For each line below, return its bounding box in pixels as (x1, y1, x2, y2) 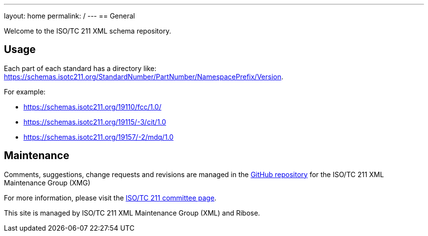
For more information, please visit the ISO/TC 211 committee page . (4, 193, 216, 202)
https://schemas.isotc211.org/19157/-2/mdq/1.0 (23, 132, 174, 141)
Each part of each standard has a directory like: (4, 64, 157, 73)
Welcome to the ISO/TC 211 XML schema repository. (4, 27, 171, 35)
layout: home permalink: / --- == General (4, 12, 135, 20)
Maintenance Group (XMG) (4, 178, 90, 187)
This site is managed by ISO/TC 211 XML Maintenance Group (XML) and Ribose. (4, 208, 260, 217)
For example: (4, 87, 46, 96)
